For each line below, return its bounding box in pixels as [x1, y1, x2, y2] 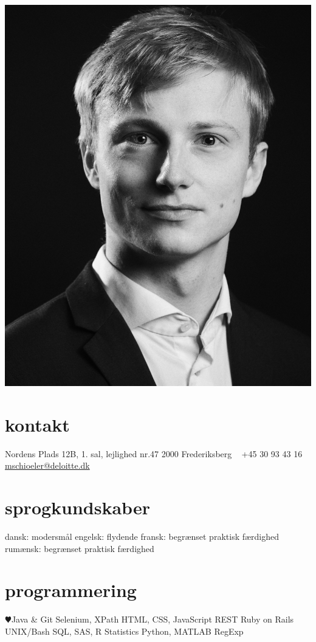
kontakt [5, 412, 70, 437]
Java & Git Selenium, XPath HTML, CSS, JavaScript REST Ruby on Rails [11, 613, 294, 626]
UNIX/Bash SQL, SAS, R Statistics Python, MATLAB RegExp [5, 625, 244, 638]
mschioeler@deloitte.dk [5, 459, 90, 472]
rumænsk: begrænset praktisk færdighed [5, 542, 154, 554]
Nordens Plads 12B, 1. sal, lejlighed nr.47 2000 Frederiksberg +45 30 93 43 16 [5, 447, 303, 460]
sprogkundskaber [5, 495, 150, 520]
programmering [5, 578, 137, 602]
